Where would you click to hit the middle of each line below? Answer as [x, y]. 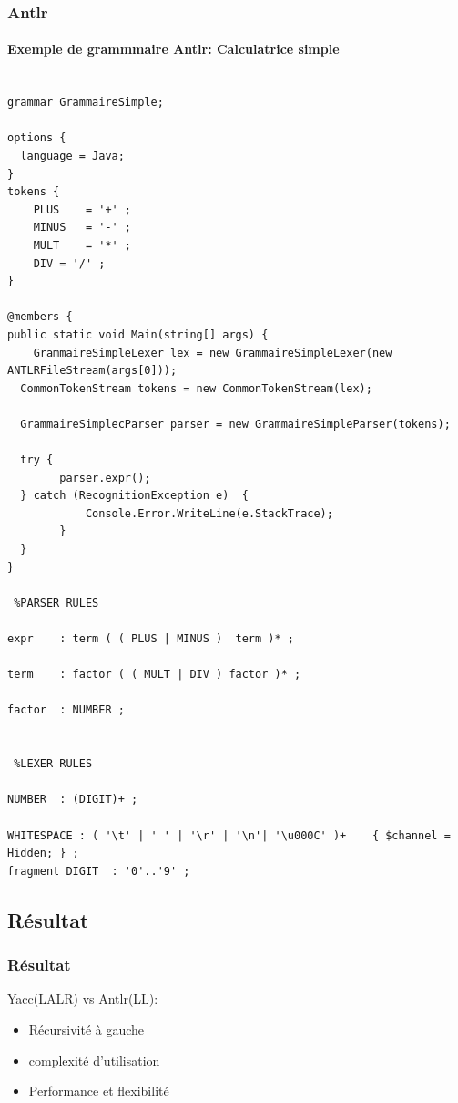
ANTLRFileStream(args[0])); [92, 371]
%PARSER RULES [56, 603]
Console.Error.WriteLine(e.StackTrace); [209, 513]
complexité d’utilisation [94, 1060]
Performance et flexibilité [99, 1091]
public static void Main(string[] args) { [138, 334]
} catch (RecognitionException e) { [134, 496]
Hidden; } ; [43, 853]
